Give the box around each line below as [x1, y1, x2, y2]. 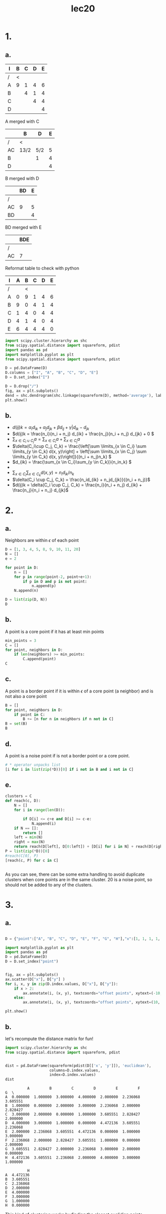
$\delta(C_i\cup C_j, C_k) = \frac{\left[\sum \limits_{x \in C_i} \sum [12, 443, 147, 449]
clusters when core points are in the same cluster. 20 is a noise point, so [5, 876, 152, 882]
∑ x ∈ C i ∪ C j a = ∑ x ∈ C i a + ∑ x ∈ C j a [12, 436, 80, 444]
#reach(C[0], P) [5, 853, 39, 858]
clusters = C [5, 793, 32, 799]
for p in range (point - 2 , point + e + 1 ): [14, 574, 92, 580]
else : [14, 995, 26, 1001]
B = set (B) [5, 721, 28, 726]
